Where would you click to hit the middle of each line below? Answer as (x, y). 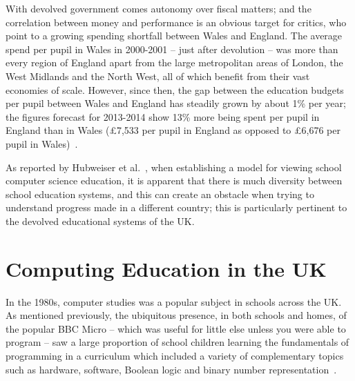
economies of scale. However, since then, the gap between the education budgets (175, 89)
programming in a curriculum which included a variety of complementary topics (175, 355)
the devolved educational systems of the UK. (100, 221)
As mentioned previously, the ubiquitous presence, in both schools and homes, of (176, 315)
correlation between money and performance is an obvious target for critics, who (176, 22)
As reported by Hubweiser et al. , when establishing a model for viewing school (174, 167)
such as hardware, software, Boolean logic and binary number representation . (171, 369)
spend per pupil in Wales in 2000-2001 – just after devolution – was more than (172, 49)
